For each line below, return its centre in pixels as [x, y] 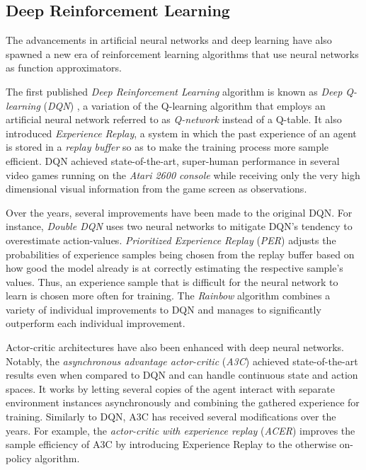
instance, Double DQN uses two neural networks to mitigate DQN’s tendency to [179, 226]
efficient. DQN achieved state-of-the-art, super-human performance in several [173, 160]
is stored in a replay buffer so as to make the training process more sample [167, 147]
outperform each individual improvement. [96, 323]
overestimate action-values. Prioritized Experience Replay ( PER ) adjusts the [171, 240]
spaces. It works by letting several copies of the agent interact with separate [170, 388]
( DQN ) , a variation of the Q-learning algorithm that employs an [184, 105]
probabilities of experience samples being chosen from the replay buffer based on [180, 254]
